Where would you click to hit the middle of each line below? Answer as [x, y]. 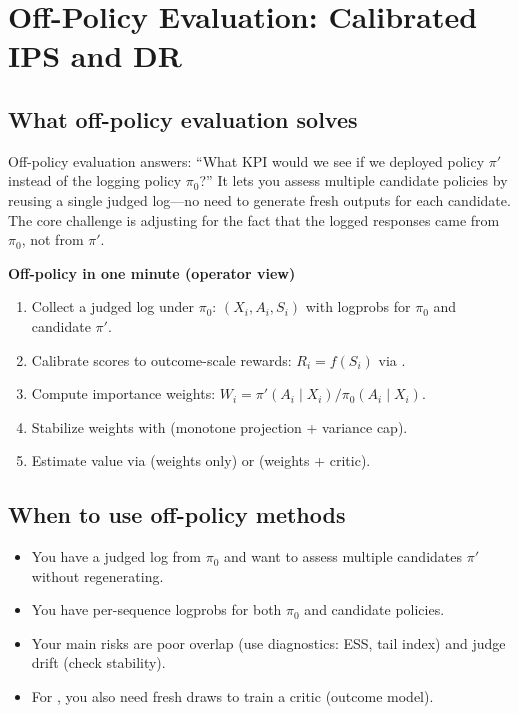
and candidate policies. [374, 609]
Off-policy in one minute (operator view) [152, 272]
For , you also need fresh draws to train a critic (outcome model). [232, 696]
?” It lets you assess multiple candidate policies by [353, 180]
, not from [52, 239]
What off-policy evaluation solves [183, 118]
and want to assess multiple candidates [343, 556]
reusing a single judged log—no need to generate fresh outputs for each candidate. [259, 199]
